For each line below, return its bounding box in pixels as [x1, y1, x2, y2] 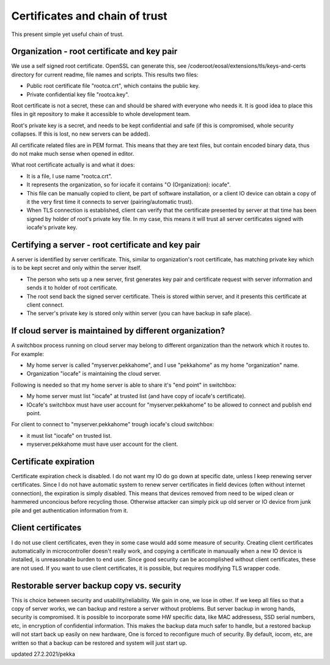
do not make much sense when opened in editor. [11, 150, 134, 157]
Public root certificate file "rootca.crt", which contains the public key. [26, 82, 200, 90]
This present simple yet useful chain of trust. [11, 31, 124, 38]
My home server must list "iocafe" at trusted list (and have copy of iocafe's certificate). [26, 393, 246, 400]
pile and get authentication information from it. [11, 507, 128, 514]
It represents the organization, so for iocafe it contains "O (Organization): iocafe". [26, 181, 231, 189]
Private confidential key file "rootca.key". [26, 90, 130, 98]
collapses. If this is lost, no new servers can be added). [11, 130, 150, 137]
